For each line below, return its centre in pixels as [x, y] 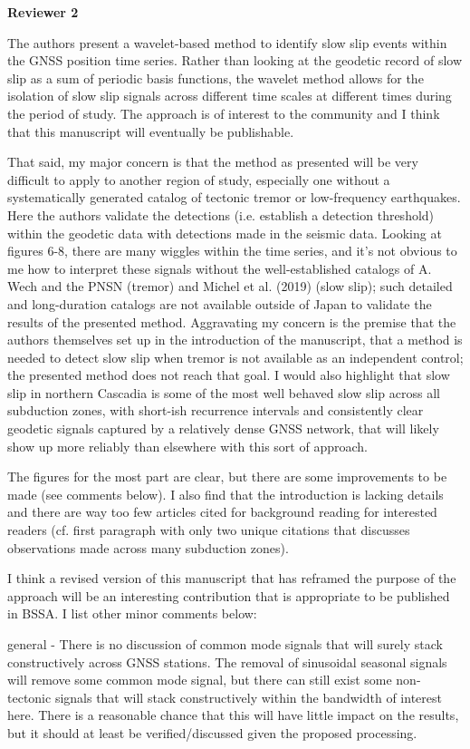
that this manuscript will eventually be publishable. [151, 131]
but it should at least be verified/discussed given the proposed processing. [212, 732]
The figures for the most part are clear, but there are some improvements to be [227, 477]
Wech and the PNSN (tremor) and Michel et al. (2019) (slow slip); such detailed [230, 286]
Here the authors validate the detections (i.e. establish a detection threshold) [221, 214]
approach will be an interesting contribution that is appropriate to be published [229, 595]
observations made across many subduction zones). [148, 547]
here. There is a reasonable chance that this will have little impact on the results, [233, 715]
